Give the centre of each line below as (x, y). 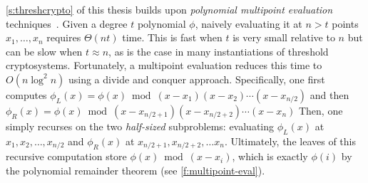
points (345, 23)
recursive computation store (66, 156)
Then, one (321, 110)
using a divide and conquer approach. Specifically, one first (196, 79)
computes (26, 94)
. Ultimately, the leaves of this (290, 141)
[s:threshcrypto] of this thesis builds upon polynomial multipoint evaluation (169, 9)
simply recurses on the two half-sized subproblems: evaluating (140, 126)
